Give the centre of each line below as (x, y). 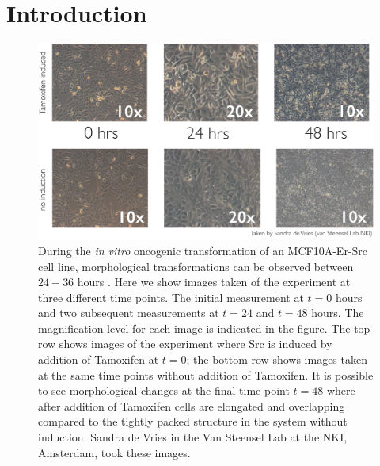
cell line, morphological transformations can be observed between (196, 266)
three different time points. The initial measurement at (171, 297)
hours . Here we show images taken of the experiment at (214, 282)
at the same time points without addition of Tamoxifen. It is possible (206, 374)
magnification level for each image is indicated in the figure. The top (204, 328)
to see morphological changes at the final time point (164, 390)
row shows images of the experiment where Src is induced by (185, 344)
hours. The (338, 313)
